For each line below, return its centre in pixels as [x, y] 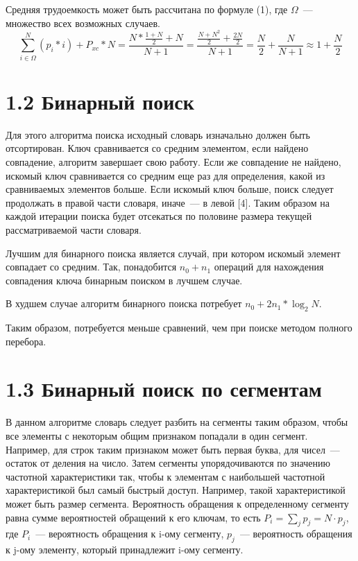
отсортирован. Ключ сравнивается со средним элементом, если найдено [157, 148]
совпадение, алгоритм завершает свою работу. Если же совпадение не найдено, [173, 161]
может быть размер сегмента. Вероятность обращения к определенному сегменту [177, 503]
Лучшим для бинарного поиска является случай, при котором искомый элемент [173, 253]
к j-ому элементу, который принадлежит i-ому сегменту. [125, 550]
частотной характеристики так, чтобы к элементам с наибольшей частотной [165, 476]
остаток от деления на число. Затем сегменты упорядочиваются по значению [168, 463]
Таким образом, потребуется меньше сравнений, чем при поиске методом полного [179, 328]
